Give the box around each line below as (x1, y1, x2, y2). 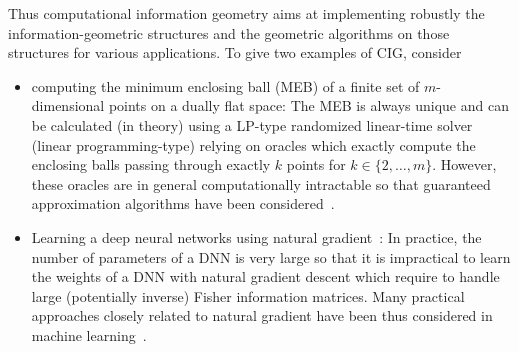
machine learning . (31, 324, 147, 345)
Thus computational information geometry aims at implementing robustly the (8, 3, 485, 23)
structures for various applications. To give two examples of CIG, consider (8, 42, 462, 63)
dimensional (31, 95, 105, 116)
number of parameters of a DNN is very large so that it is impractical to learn (31, 246, 511, 267)
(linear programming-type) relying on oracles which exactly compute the (31, 134, 476, 155)
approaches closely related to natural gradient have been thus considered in (31, 305, 493, 326)
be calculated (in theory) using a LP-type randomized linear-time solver (31, 114, 473, 135)
